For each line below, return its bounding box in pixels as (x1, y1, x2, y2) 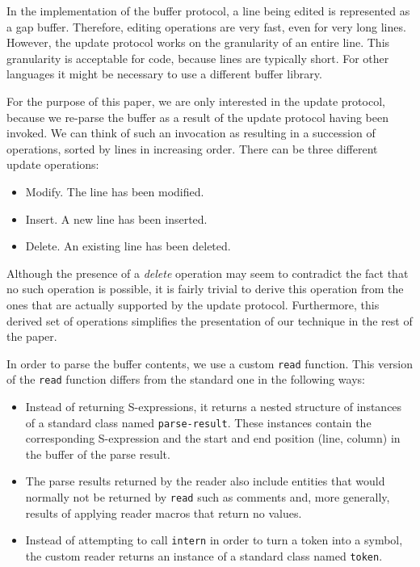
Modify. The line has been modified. (25, 183, 204, 199)
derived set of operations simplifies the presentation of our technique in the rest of (6, 312, 413, 329)
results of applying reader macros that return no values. (25, 504, 302, 521)
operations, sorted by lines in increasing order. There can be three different (6, 140, 378, 157)
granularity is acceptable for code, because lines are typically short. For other (6, 49, 389, 66)
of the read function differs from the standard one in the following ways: (6, 371, 365, 388)
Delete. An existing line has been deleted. (25, 237, 231, 254)
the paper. (6, 328, 57, 345)
